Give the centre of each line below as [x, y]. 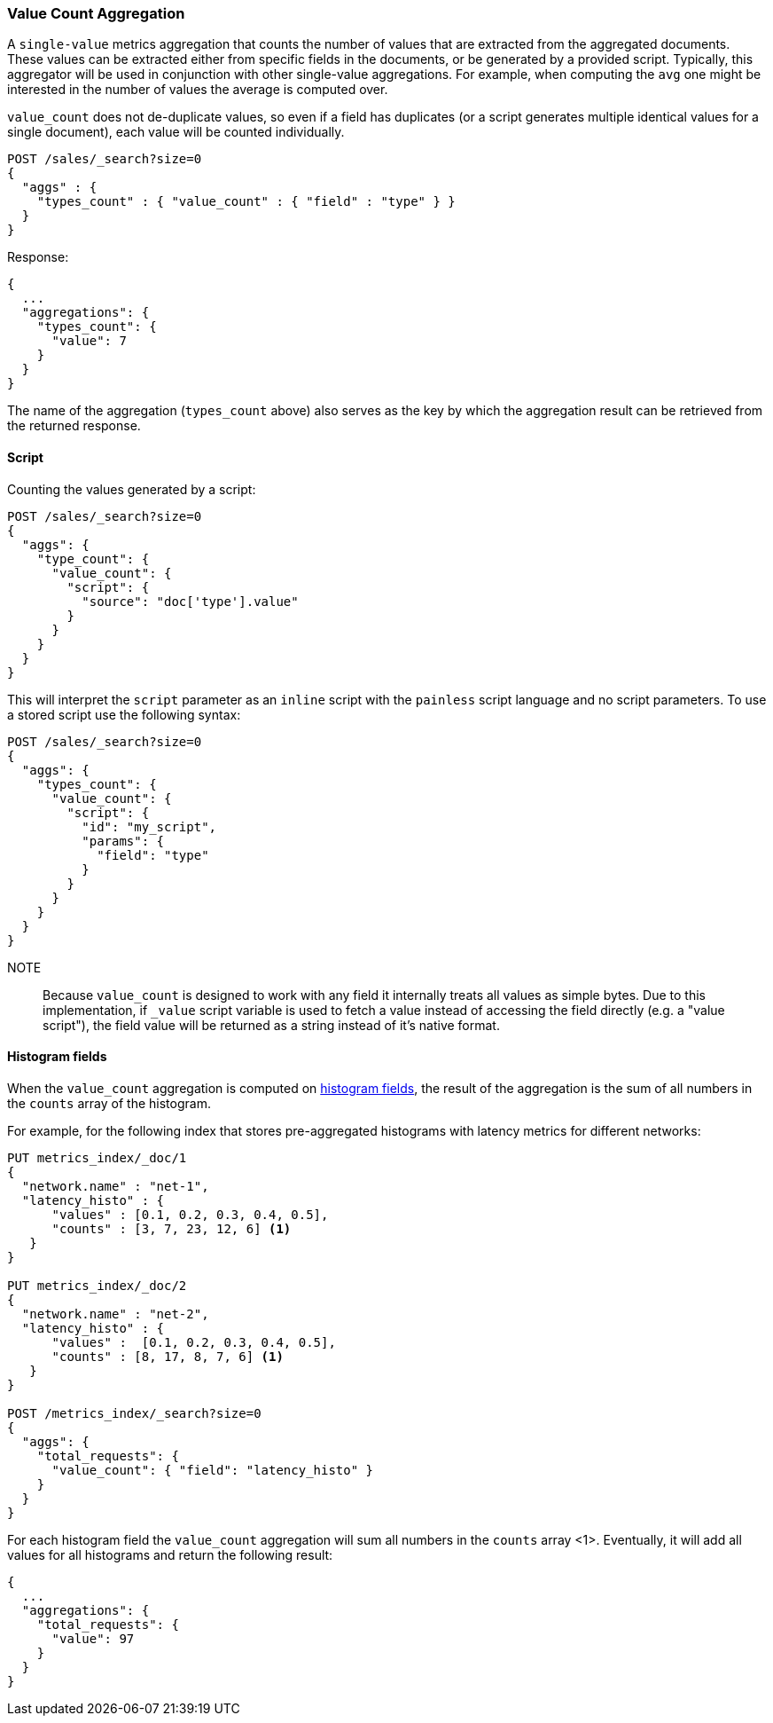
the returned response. [74, 426]
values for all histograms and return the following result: [170, 1554]
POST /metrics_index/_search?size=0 [134, 1413]
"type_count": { [93, 559]
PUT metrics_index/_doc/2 [97, 1285]
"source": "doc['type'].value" [190, 601]
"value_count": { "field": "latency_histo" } [213, 1470]
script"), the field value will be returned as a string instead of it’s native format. [271, 1025]
